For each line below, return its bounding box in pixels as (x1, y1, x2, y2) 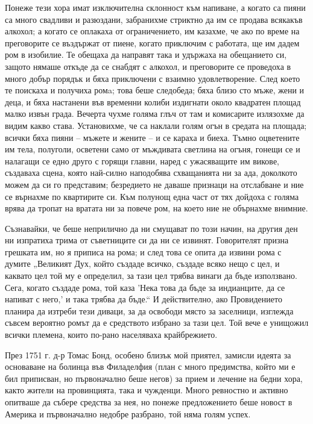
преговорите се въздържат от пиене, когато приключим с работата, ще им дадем (5, 36, 300, 49)
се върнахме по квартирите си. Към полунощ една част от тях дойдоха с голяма (5, 190, 299, 202)
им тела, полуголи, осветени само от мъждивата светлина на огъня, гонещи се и (5, 143, 300, 155)
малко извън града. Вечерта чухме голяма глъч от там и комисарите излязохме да (5, 107, 305, 120)
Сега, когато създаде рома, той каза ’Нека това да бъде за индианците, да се (5, 281, 285, 293)
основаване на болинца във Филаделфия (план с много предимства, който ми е (5, 360, 296, 373)
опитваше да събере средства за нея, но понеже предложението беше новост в (5, 396, 292, 408)
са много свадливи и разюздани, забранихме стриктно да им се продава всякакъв (5, 13, 303, 25)
